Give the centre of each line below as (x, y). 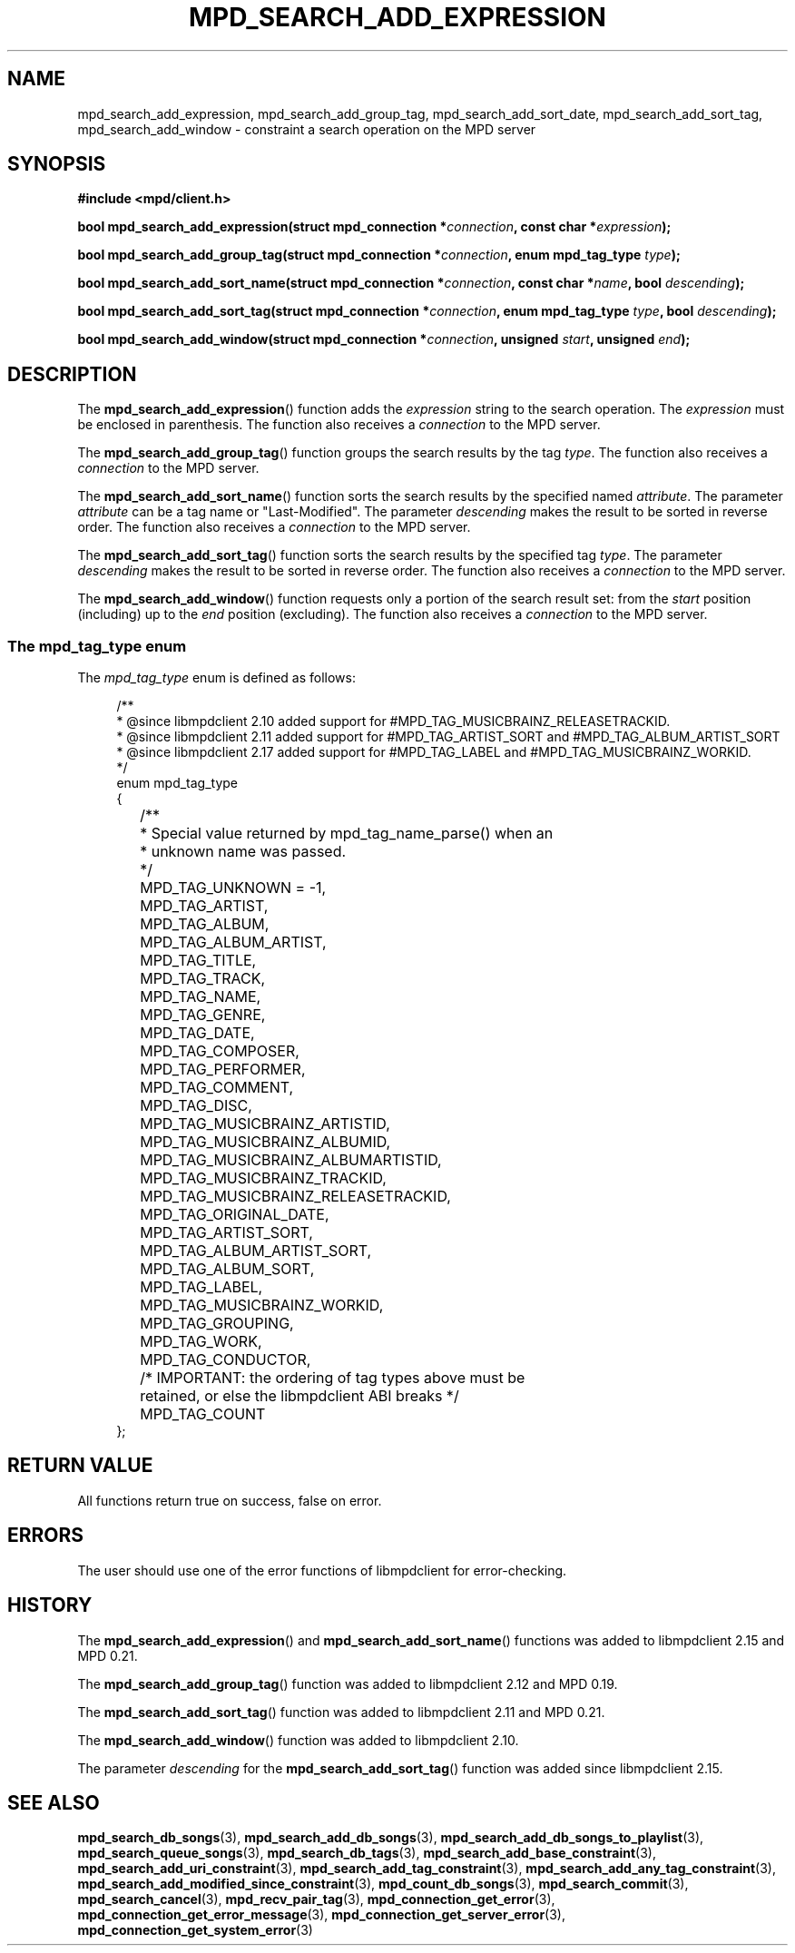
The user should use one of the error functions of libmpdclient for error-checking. (322, 1570)
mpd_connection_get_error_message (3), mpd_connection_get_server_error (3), (322, 1915)
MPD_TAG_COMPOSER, (220, 1051)
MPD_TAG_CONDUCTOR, (226, 1360)
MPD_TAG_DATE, (197, 1033)
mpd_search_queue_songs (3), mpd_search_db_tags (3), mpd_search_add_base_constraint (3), (367, 1853)
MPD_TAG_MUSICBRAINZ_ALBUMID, (265, 1142)
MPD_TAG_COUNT (203, 1414)
